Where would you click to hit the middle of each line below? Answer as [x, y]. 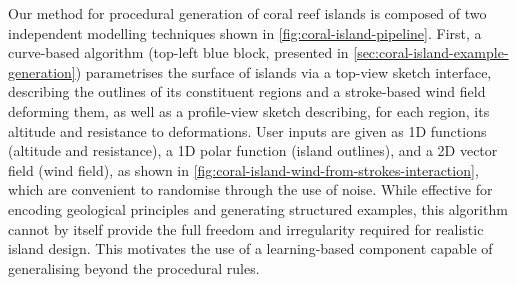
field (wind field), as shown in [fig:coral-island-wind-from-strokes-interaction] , [243, 169]
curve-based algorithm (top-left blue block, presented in [178, 52]
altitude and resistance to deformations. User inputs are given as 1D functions [247, 130]
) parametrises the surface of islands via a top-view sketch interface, [283, 71]
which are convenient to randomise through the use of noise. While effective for [250, 189]
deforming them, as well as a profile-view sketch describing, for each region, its [249, 110]
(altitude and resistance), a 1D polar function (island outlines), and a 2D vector [253, 150]
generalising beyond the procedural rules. [134, 267]
